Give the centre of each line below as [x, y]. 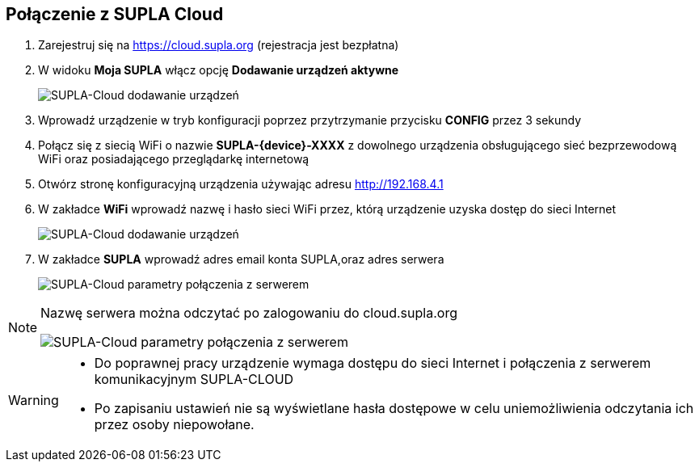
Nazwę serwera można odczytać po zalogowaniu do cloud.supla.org [249, 313]
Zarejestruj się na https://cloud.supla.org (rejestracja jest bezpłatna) [219, 45]
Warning [34, 401]
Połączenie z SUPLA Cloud [115, 14]
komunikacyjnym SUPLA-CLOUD [194, 379]
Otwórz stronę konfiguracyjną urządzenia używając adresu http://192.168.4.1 [241, 184]
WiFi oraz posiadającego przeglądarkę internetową [174, 159]
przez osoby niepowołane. [174, 425]
